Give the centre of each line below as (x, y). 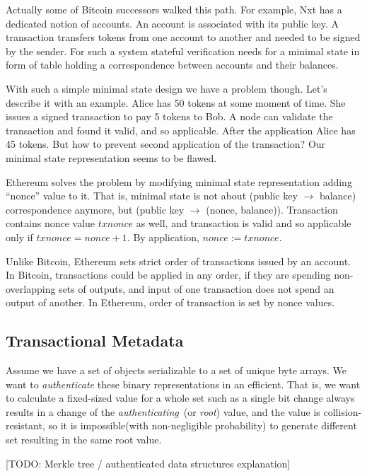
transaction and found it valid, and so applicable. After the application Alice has (181, 130)
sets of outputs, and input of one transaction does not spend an (197, 288)
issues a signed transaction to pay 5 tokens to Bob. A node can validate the (169, 116)
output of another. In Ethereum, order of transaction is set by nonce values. (170, 302)
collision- (343, 411)
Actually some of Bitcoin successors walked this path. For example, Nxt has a (174, 9)
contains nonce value (51, 223)
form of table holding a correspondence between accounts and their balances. (172, 65)
